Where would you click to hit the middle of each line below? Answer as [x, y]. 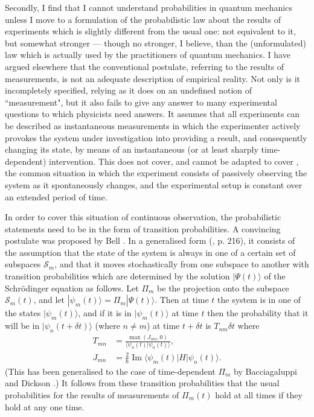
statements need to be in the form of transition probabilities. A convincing [143, 228]
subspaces [23, 264]
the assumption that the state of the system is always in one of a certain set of [150, 252]
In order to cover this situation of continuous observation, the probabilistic [143, 217]
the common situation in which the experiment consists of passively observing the [156, 173]
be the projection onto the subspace [223, 288]
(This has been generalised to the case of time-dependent [110, 371]
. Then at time [182, 300]
